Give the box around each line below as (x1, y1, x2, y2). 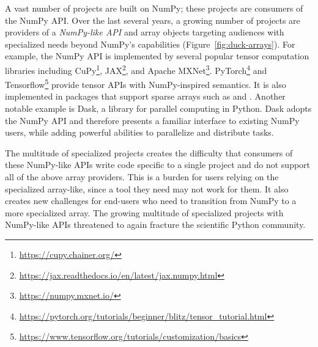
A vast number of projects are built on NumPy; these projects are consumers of (5, 2, 303, 14)
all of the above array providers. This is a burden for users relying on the (5, 170, 279, 183)
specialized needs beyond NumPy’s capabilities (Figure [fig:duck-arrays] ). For (5, 37, 295, 50)
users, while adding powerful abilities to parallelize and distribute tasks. (5, 126, 274, 139)
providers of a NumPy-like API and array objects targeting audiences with (5, 26, 284, 38)
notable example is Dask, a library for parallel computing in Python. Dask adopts (5, 102, 312, 115)
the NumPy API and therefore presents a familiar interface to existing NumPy (5, 114, 300, 126)
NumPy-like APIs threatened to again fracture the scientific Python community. (5, 218, 306, 231)
